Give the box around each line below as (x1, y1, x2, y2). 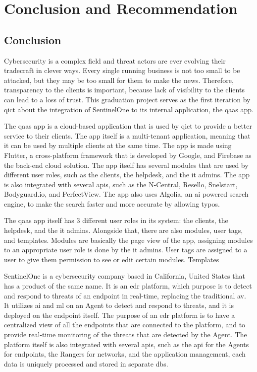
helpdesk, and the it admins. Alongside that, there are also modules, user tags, (4, 225, 243, 235)
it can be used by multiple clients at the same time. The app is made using (4, 140, 232, 150)
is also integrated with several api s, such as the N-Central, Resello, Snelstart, (4, 179, 238, 189)
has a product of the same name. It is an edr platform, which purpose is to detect (4, 281, 252, 291)
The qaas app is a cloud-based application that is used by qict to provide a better (4, 121, 252, 131)
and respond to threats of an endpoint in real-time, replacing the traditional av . (4, 290, 246, 300)
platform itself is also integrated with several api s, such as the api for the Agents (4, 339, 249, 349)
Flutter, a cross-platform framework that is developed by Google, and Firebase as (4, 149, 252, 160)
